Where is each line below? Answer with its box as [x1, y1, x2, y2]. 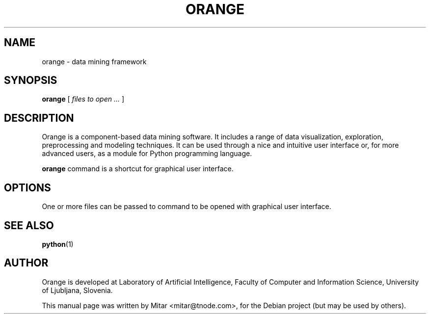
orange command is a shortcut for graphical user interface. [42, 164, 234, 173]
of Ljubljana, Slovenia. [42, 286, 113, 294]
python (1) [42, 239, 74, 248]
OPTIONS [4, 181, 51, 194]
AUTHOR [4, 257, 49, 269]
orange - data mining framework [42, 57, 147, 66]
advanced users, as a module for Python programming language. [42, 149, 252, 158]
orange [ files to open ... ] [42, 95, 125, 104]
